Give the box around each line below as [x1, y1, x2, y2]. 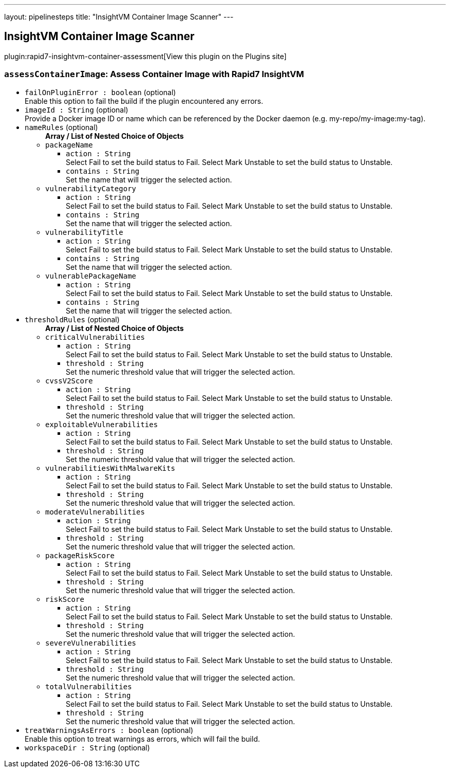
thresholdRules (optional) [25, 315, 120, 324]
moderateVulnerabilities [45, 507, 145, 516]
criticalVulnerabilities [45, 333, 145, 341]
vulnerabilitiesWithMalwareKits [45, 464, 175, 472]
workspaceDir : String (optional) [25, 743, 150, 752]
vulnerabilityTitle [45, 228, 123, 236]
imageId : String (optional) [25, 105, 128, 114]
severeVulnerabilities [45, 638, 137, 647]
